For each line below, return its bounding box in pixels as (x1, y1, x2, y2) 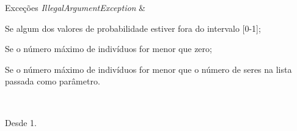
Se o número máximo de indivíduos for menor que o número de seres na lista (5, 62, 292, 75)
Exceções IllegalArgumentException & (5, 1, 146, 13)
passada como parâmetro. (5, 75, 100, 88)
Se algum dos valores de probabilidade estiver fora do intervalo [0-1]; (5, 21, 261, 34)
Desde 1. (5, 116, 37, 129)
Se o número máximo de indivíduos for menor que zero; (5, 42, 212, 55)
